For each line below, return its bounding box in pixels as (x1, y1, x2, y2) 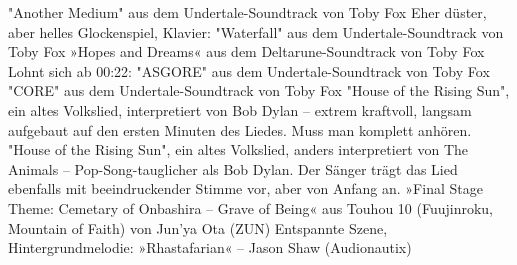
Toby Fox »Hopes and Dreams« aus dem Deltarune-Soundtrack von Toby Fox (8, 41, 485, 62)
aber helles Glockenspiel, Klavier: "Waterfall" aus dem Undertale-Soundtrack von (8, 21, 504, 42)
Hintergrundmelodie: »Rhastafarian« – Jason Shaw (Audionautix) (8, 237, 412, 258)
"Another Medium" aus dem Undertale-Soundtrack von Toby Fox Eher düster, (8, 2, 487, 22)
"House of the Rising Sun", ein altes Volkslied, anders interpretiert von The (8, 139, 468, 160)
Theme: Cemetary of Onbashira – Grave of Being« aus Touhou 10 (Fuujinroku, (8, 197, 493, 218)
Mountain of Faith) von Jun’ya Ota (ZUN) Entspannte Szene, (8, 217, 388, 238)
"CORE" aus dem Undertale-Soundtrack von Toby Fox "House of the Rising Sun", (8, 80, 510, 101)
